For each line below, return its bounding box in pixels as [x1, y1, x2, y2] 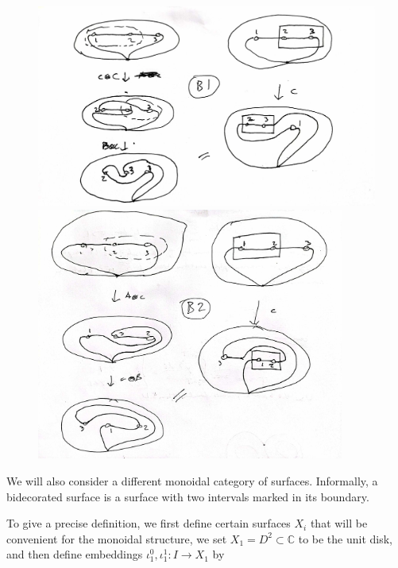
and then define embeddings [6, 546, 143, 562]
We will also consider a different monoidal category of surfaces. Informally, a [6, 472, 378, 489]
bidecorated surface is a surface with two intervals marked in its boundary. [6, 488, 369, 504]
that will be [310, 515, 368, 531]
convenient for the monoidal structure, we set [6, 530, 227, 547]
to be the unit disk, [298, 530, 393, 547]
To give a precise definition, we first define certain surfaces [6, 515, 291, 531]
